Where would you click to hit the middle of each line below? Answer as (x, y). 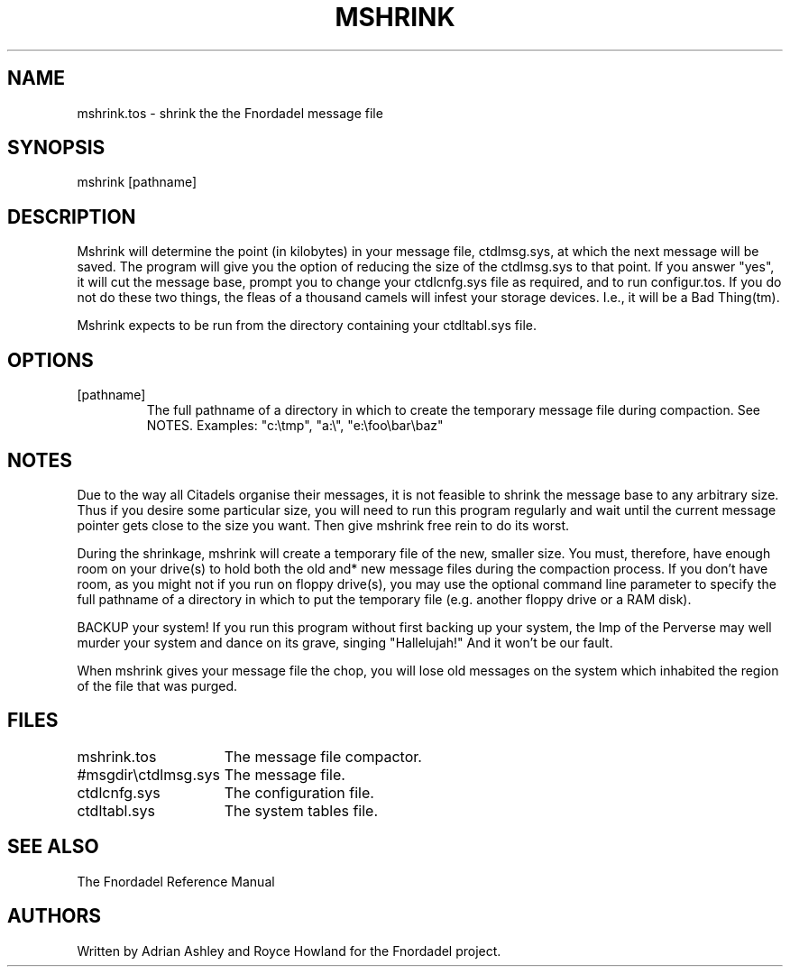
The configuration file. (299, 792)
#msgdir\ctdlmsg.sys (148, 774)
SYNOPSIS (56, 148)
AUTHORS (55, 916)
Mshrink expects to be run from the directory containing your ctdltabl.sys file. (307, 326)
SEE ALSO (53, 847)
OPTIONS (51, 360)
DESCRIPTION (72, 216)
